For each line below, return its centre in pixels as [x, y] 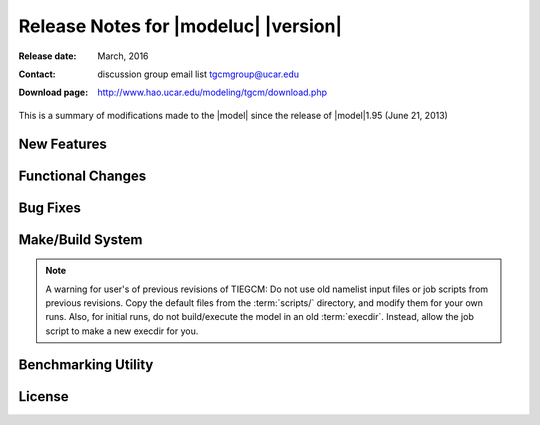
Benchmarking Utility [86, 364]
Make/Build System [81, 239]
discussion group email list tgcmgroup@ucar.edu [198, 74]
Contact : [37, 74]
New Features [62, 143]
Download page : [53, 92]
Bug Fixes [50, 207]
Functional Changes [82, 175]
